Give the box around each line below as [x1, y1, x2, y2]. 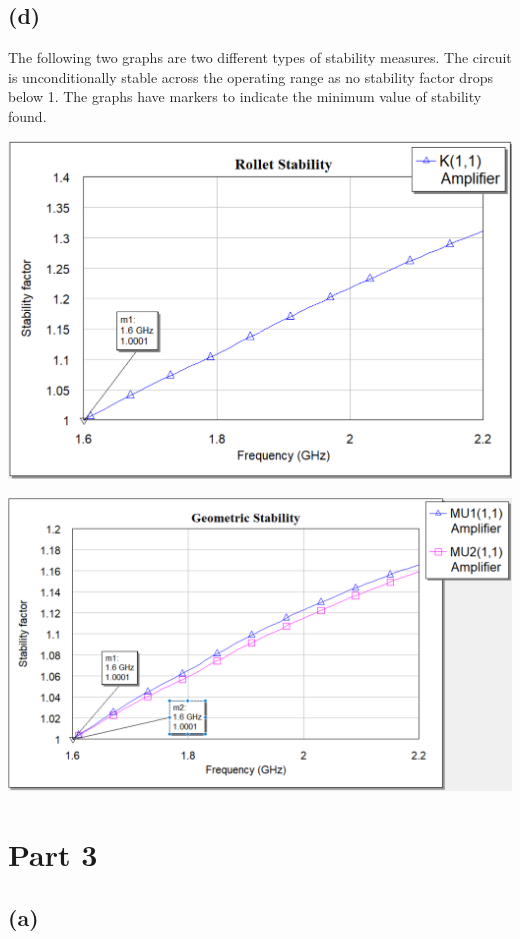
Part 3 [8, 833, 98, 874]
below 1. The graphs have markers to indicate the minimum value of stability [8, 86, 482, 107]
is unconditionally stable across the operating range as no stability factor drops [8, 66, 493, 87]
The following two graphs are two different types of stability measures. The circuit [8, 47, 512, 68]
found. [8, 105, 47, 126]
